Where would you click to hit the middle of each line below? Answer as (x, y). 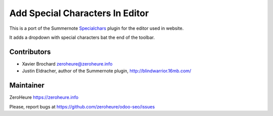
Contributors (30, 52)
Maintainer (27, 85)
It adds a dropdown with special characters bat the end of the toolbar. (82, 37)
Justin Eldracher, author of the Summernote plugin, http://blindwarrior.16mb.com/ (107, 71)
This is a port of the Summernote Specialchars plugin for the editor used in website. (97, 28)
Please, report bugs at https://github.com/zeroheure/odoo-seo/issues (82, 106)
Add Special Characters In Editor (79, 13)
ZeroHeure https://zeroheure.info (44, 97)
